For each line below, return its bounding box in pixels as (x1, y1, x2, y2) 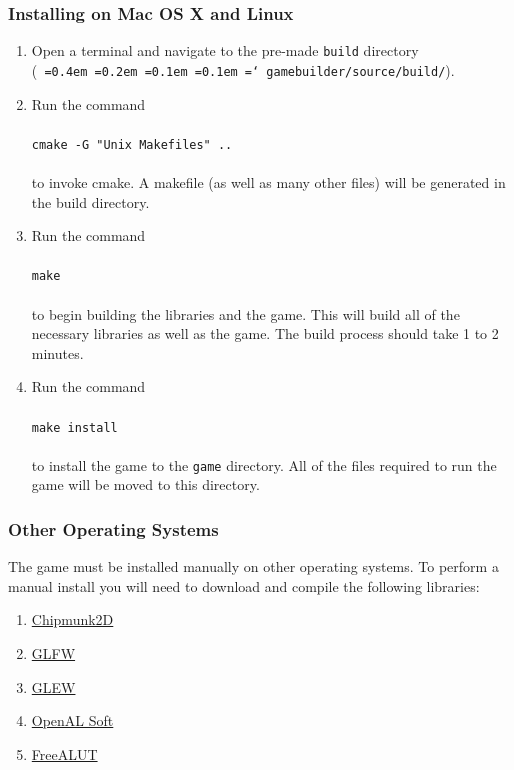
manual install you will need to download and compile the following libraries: (8, 575, 480, 596)
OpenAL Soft (31, 710, 114, 731)
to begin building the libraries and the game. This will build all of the (31, 303, 460, 324)
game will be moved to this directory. (31, 474, 260, 495)
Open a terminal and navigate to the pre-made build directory (31, 40, 419, 61)
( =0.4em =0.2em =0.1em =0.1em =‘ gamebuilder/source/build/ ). (31, 59, 455, 80)
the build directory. (31, 191, 150, 212)
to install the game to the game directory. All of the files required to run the (31, 454, 497, 475)
